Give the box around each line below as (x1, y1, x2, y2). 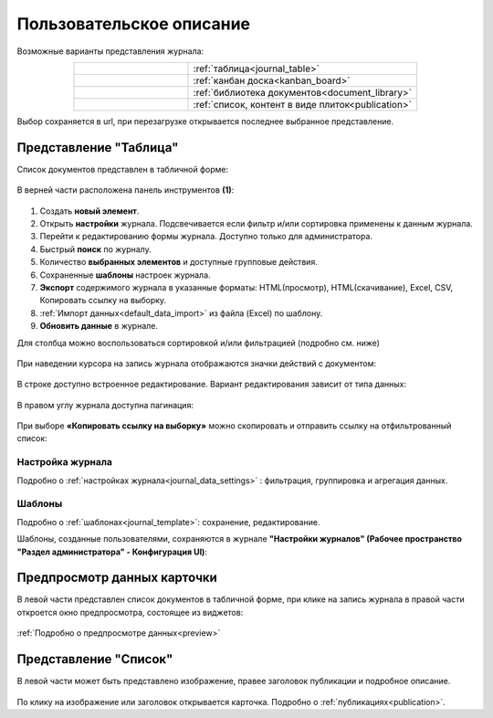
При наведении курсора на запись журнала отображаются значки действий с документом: (16, 357, 377, 369)
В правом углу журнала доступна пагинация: (16, 399, 194, 410)
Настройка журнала (16, 456, 113, 469)
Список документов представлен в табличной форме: (16, 164, 228, 174)
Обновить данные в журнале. (39, 321, 159, 332)
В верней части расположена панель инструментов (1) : (16, 185, 235, 195)
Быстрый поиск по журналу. (39, 243, 152, 255)
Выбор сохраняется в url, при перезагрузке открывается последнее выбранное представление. (16, 115, 394, 127)
